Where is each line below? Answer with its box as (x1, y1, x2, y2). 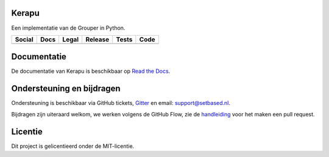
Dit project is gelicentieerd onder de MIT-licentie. (11, 142, 135, 150)
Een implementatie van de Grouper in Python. (11, 24, 126, 32)
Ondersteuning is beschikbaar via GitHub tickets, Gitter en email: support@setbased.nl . (11, 99, 231, 107)
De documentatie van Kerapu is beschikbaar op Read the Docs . (11, 67, 171, 75)
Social (15, 35, 34, 44)
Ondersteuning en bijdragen (11, 84, 121, 94)
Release (85, 35, 110, 44)
